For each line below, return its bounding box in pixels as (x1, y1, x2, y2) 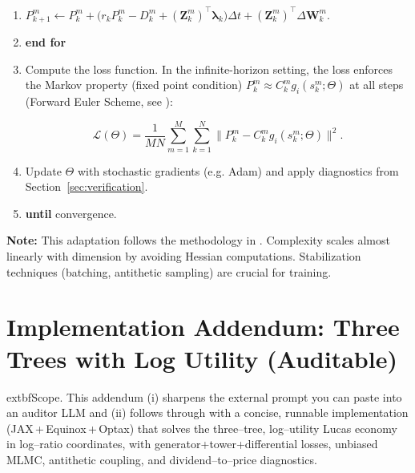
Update (25, 162, 62, 179)
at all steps (349, 76, 404, 93)
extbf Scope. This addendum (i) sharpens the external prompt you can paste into (6, 388, 402, 405)
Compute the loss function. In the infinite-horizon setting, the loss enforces (25, 60, 393, 77)
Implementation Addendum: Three (6, 310, 400, 343)
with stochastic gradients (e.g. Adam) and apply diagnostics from (77, 162, 399, 179)
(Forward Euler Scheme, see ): (25, 92, 173, 109)
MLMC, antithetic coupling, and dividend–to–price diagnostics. (6, 451, 317, 467)
